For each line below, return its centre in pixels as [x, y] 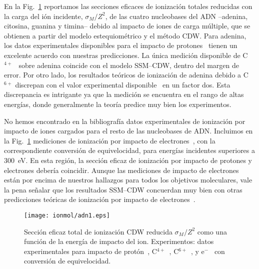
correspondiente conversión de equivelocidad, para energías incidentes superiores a [130, 150]
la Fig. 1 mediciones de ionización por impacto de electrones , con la [110, 140]
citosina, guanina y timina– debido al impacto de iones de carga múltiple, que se [127, 26]
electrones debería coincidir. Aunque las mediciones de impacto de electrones [121, 170]
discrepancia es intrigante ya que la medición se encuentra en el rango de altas [124, 94]
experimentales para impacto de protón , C [90, 251]
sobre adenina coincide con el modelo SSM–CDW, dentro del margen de [129, 65]
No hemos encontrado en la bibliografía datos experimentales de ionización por [125, 121]
